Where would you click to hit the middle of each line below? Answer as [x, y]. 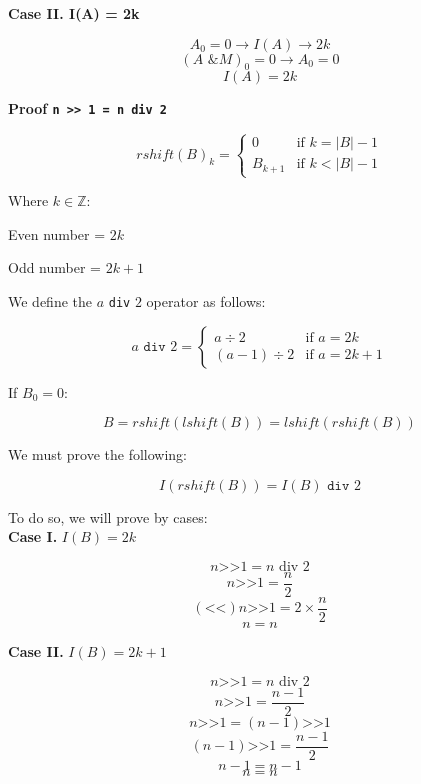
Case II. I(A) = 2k [74, 13]
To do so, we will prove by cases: [108, 516]
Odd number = [55, 267]
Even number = [57, 233]
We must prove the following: [98, 454]
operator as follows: [206, 300]
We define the [50, 300]
